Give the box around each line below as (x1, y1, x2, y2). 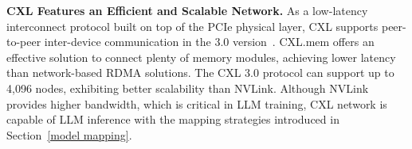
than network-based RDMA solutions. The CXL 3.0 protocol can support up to (6, 64, 394, 81)
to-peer (6, 33, 41, 50)
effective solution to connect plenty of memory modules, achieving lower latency (6, 48, 396, 65)
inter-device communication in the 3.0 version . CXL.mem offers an (44, 33, 375, 50)
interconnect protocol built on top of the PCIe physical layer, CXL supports (6, 17, 379, 34)
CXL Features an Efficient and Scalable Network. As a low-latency (6, 2, 368, 18)
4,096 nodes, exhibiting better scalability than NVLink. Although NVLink (6, 79, 369, 96)
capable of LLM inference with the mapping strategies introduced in (6, 111, 339, 128)
